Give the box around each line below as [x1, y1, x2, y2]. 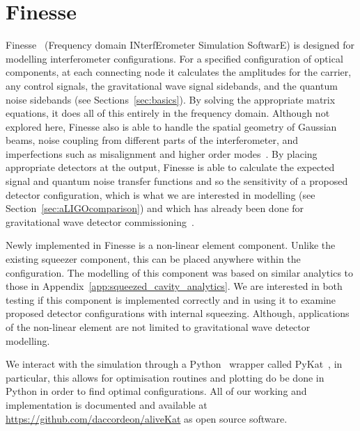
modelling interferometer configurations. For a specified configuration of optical [6, 51, 343, 65]
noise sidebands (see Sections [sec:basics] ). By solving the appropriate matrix [6, 92, 336, 106]
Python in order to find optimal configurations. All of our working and [6, 384, 307, 398]
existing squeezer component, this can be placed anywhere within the [6, 252, 301, 266]
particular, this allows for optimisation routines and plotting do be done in [6, 370, 324, 384]
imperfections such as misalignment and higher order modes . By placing [6, 146, 318, 161]
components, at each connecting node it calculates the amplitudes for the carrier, [6, 65, 352, 79]
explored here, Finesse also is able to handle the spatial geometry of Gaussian [6, 119, 337, 133]
